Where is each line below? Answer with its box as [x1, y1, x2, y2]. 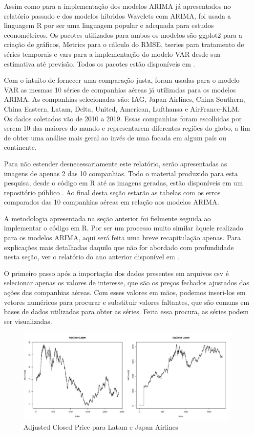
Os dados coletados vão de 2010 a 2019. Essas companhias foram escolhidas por [4, 113, 242, 123]
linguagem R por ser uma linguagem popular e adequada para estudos [4, 20, 214, 30]
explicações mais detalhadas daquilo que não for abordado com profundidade [4, 242, 234, 252]
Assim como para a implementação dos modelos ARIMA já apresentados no [4, 1, 231, 11]
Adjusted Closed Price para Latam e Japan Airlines [23, 422, 178, 432]
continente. [4, 142, 37, 152]
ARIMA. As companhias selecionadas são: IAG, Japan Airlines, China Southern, [4, 94, 245, 104]
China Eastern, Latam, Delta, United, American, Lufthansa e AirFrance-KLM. [4, 103, 240, 114]
